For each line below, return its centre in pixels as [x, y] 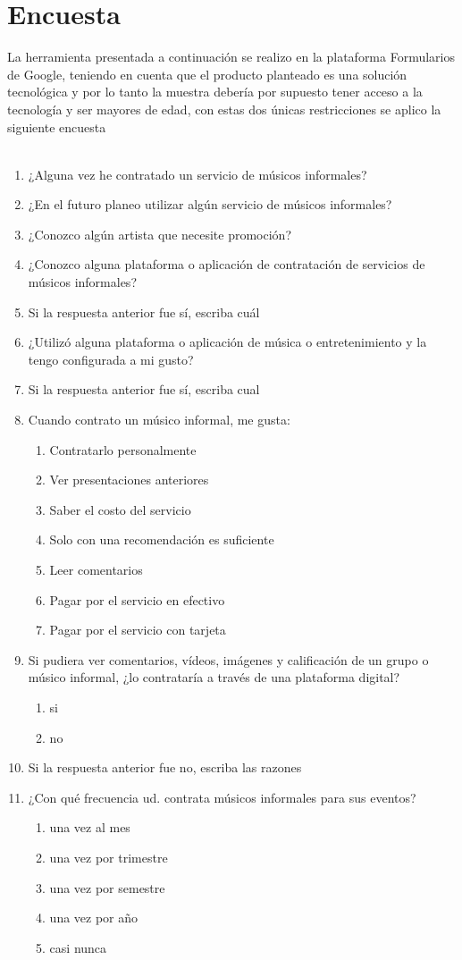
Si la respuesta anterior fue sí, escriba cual [144, 389]
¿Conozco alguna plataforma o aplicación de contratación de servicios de [227, 264]
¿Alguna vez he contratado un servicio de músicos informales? [197, 174]
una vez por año [94, 918]
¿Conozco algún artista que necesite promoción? [160, 234]
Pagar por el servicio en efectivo [137, 599]
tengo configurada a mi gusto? [111, 359]
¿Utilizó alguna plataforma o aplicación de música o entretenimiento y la [227, 342]
